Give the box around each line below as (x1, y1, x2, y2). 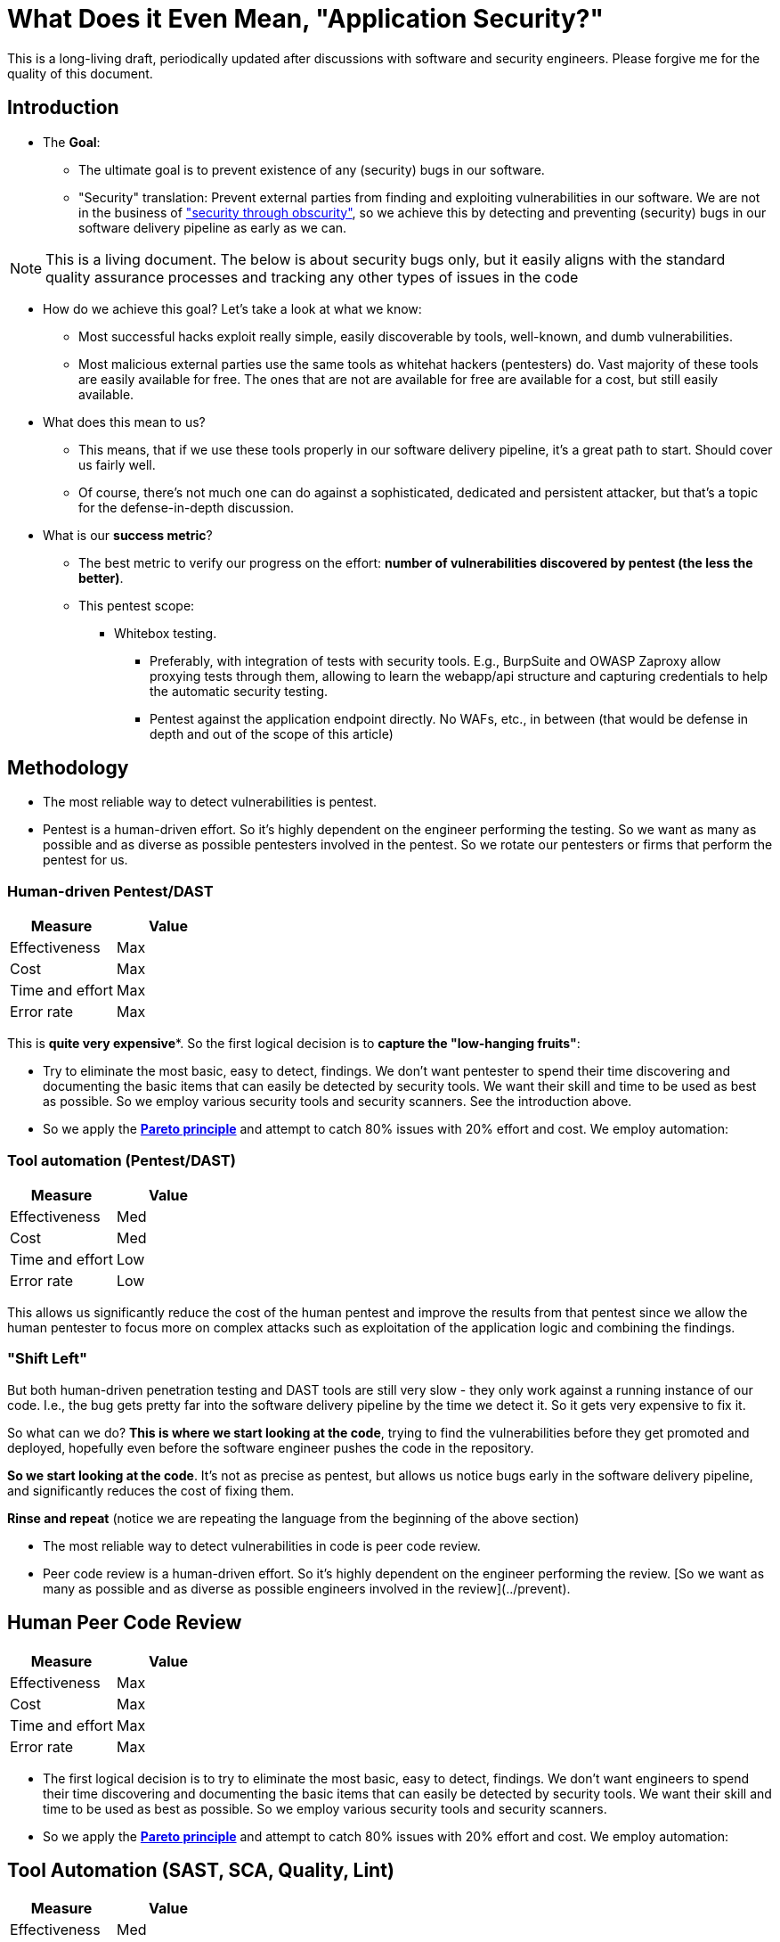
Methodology (7, 757, 129, 780)
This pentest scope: (78, 597, 195, 613)
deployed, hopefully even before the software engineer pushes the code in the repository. (7, 1439, 534, 1455)
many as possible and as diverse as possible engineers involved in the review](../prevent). (43, 1580, 571, 1596)
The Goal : (43, 134, 101, 150)
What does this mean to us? (43, 414, 206, 430)
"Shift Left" (7, 1349, 87, 1368)
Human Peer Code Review (7, 1611, 242, 1635)
